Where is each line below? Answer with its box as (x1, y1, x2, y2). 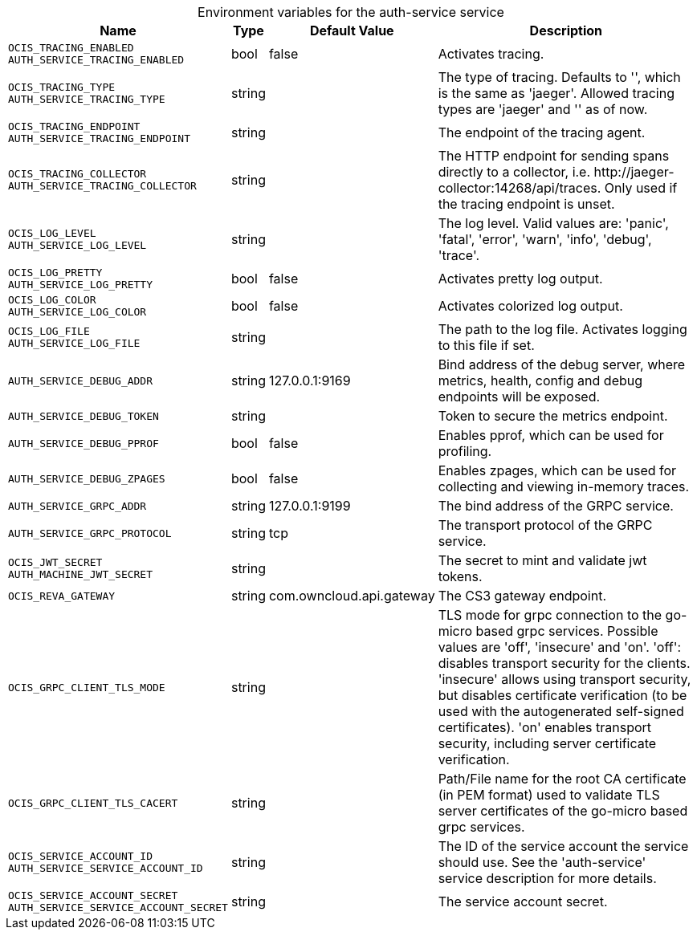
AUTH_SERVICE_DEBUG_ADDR (8, 374, 153, 387)
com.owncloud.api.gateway (268, 588, 435, 604)
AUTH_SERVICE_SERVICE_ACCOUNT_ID (8, 862, 203, 874)
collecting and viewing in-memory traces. (438, 478, 690, 494)
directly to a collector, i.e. (438, 164, 591, 180)
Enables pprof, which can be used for (438, 427, 664, 443)
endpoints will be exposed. (438, 389, 601, 405)
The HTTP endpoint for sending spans (438, 148, 670, 164)
